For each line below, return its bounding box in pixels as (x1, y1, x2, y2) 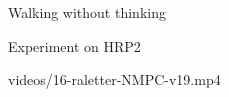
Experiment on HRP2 (8, 35, 141, 56)
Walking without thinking (8, 2, 166, 22)
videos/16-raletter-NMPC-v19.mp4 (8, 69, 221, 90)
